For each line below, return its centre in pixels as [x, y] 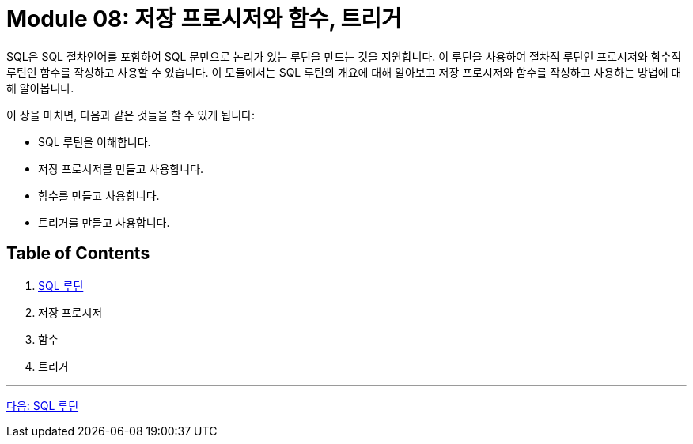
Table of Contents [78, 254]
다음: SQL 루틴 [43, 405]
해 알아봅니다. [40, 88]
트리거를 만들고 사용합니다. [104, 222]
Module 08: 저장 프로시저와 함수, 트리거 [204, 19]
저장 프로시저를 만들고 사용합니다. [121, 168]
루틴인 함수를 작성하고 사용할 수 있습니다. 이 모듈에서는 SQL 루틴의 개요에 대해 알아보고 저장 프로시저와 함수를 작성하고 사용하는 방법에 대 [344, 72]
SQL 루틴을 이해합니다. [95, 141]
